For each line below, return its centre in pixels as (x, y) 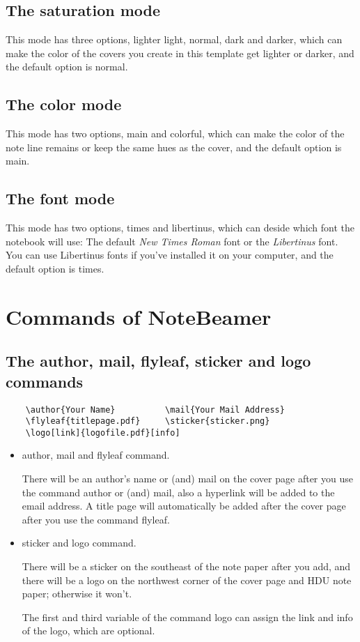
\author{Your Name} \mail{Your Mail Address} (155, 410)
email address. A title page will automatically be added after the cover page (184, 506)
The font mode (60, 198)
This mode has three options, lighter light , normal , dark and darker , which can (174, 39)
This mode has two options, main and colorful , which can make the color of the (175, 133)
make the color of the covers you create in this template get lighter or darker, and (180, 53)
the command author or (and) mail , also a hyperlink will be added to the (178, 492)
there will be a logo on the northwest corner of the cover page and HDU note (187, 580)
